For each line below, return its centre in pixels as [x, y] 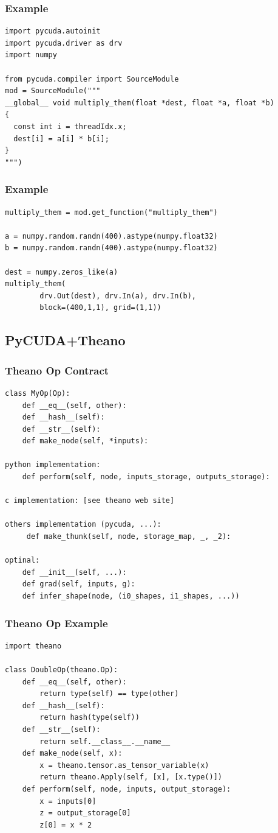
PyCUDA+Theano [65, 340]
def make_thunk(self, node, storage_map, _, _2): [129, 537]
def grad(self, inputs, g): [79, 584]
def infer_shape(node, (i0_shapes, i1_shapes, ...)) [131, 596]
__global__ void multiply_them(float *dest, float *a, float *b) [140, 103]
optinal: [22, 561]
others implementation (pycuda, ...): [83, 525]
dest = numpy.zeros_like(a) [62, 272]
